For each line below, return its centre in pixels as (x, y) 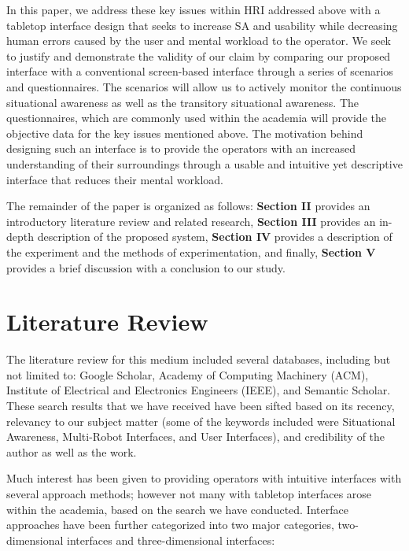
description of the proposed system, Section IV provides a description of (215, 237)
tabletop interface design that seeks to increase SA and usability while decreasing (202, 25)
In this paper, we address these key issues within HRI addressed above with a (193, 9)
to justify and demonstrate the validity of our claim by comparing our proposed (199, 55)
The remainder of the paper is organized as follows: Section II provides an (188, 206)
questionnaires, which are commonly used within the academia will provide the (196, 118)
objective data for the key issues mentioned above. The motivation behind (185, 133)
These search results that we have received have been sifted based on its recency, (201, 405)
